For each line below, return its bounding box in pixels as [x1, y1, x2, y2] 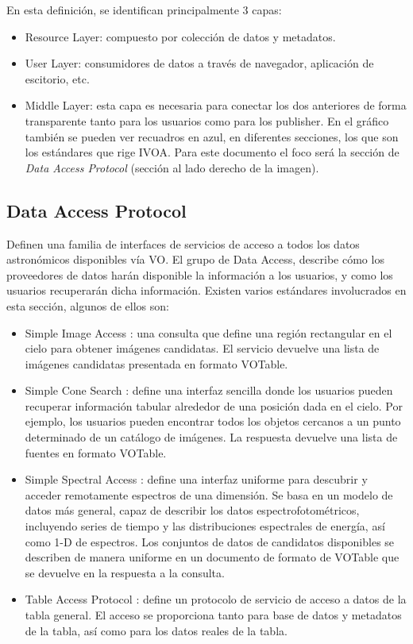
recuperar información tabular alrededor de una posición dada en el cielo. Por [25, 397, 403, 414]
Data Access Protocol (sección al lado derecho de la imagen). [25, 159, 319, 175]
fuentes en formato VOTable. [25, 444, 167, 461]
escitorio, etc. [25, 70, 90, 87]
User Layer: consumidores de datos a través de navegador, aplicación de [25, 55, 374, 71]
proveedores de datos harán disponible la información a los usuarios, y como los [6, 266, 393, 283]
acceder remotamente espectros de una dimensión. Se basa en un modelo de [25, 486, 393, 503]
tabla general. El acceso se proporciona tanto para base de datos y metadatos [25, 607, 402, 623]
